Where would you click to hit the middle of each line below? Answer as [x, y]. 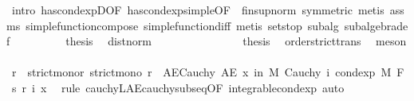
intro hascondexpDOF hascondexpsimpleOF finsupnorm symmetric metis [198, 10]
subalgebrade [376, 25]
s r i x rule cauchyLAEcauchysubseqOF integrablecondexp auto [178, 87]
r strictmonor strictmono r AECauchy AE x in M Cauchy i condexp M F [208, 72]
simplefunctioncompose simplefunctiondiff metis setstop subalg [182, 25]
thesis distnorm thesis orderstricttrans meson [236, 41]
